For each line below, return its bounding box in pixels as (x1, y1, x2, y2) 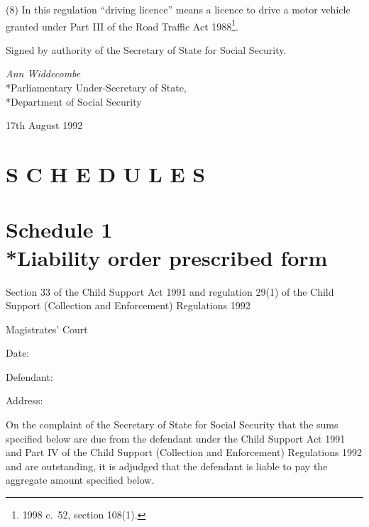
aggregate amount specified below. (6, 472, 155, 487)
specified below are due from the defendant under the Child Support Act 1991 (6, 431, 346, 445)
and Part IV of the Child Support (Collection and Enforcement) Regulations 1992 (6, 445, 363, 460)
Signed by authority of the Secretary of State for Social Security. (6, 42, 287, 57)
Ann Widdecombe (6, 66, 81, 81)
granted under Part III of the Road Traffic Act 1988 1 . (6, 16, 239, 33)
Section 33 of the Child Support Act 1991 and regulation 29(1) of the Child (6, 284, 334, 299)
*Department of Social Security (6, 94, 142, 109)
